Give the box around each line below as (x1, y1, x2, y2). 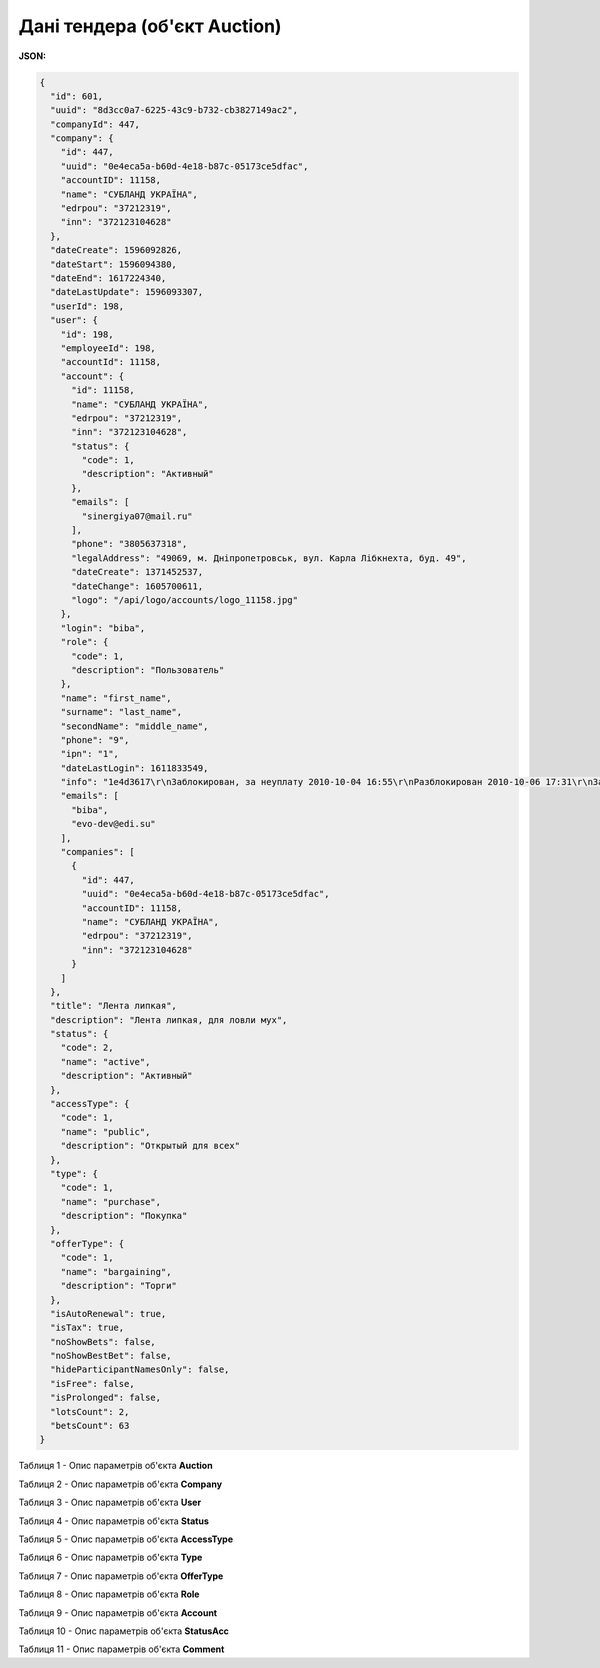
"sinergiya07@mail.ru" (81, 510, 194, 522)
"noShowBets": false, (50, 1336, 157, 1347)
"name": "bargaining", (60, 1266, 172, 1277)
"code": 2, (60, 1042, 114, 1054)
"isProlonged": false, (50, 1392, 162, 1404)
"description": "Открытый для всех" (60, 1140, 240, 1152)
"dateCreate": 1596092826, (50, 245, 183, 256)
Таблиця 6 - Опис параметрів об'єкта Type (18, 1551, 203, 1564)
